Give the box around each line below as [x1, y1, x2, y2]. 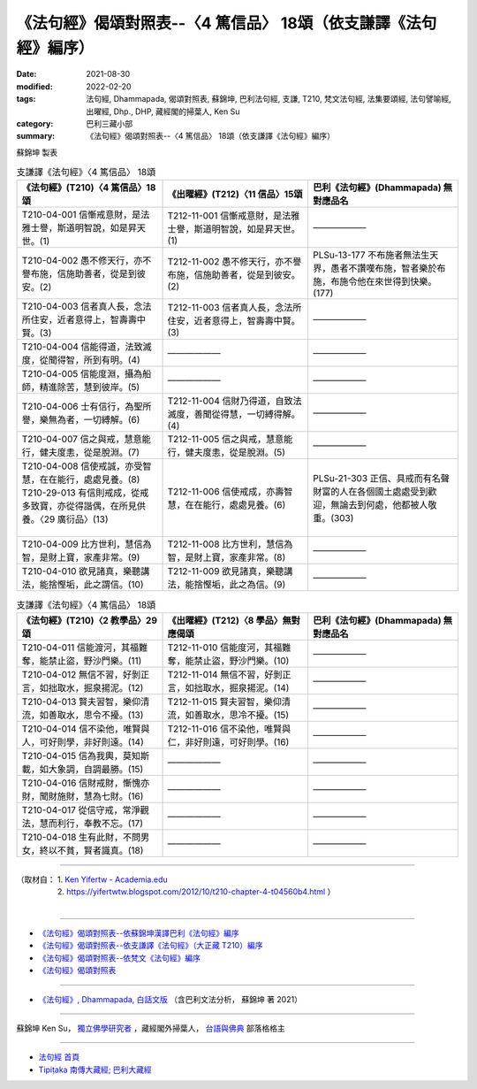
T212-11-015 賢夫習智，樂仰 [167, 695, 283, 708]
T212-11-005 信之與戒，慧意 [167, 433, 284, 446]
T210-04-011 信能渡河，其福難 [21, 641, 148, 654]
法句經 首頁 [38, 1052, 79, 1062]
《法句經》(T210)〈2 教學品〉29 [21, 614, 158, 626]
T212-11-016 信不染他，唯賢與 [167, 722, 291, 734]
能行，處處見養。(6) [202, 499, 286, 511]
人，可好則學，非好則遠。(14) [21, 735, 145, 748]
